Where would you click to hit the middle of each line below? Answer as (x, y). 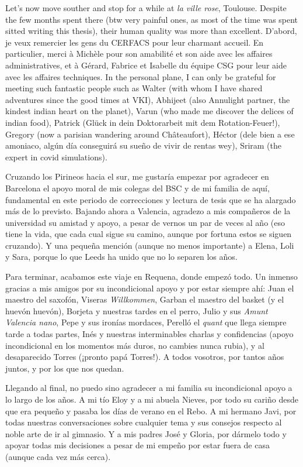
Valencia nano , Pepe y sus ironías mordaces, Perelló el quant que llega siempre (146, 322)
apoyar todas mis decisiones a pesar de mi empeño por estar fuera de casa (137, 445)
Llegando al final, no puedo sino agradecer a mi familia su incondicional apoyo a (149, 388)
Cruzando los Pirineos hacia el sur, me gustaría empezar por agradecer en (137, 176)
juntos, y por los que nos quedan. (65, 368)
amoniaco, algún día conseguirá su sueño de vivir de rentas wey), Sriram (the (144, 145)
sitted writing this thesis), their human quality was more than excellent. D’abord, (151, 31)
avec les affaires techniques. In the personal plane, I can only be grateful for (141, 76)
